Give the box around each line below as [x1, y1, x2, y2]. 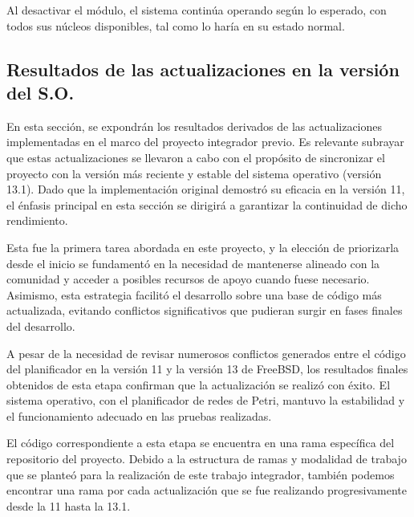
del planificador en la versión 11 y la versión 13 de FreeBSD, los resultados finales [6, 360, 408, 377]
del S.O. [6, 79, 75, 104]
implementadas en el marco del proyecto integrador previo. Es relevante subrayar [6, 133, 404, 150]
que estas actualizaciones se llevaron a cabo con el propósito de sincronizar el [6, 149, 385, 165]
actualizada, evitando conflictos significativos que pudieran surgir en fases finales [6, 302, 403, 319]
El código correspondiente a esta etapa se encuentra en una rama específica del [6, 434, 395, 451]
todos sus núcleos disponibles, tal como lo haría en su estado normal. [6, 17, 345, 34]
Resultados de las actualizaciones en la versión [6, 56, 400, 81]
